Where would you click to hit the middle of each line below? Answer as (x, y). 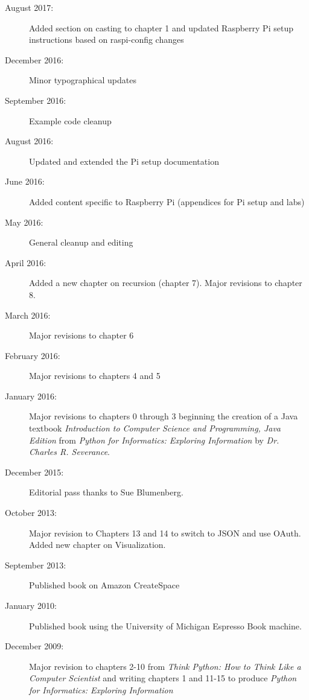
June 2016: (25, 181)
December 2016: (34, 59)
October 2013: (31, 513)
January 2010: (31, 605)
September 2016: (36, 100)
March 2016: (28, 315)
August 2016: (29, 141)
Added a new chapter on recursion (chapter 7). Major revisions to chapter (166, 283)
